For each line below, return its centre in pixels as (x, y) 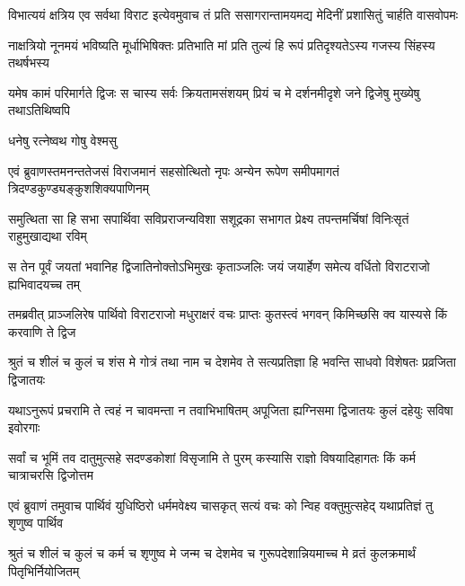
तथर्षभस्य (29, 62)
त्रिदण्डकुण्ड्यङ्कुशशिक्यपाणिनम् (79, 188)
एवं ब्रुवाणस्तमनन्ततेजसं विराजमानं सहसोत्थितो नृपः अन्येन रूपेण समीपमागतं (174, 170)
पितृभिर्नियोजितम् (44, 570)
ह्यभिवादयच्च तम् (44, 284)
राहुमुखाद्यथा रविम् (48, 236)
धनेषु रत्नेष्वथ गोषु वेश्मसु (63, 140)
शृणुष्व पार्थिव (36, 523)
